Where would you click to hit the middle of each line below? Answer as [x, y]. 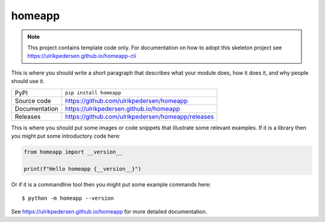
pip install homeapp [93, 93]
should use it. [28, 81]
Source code [33, 100]
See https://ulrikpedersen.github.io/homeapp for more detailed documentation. [109, 212]
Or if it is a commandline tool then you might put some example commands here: [111, 184]
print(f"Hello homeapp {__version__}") [82, 169]
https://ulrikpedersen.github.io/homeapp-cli [82, 56]
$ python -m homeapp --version [68, 198]
